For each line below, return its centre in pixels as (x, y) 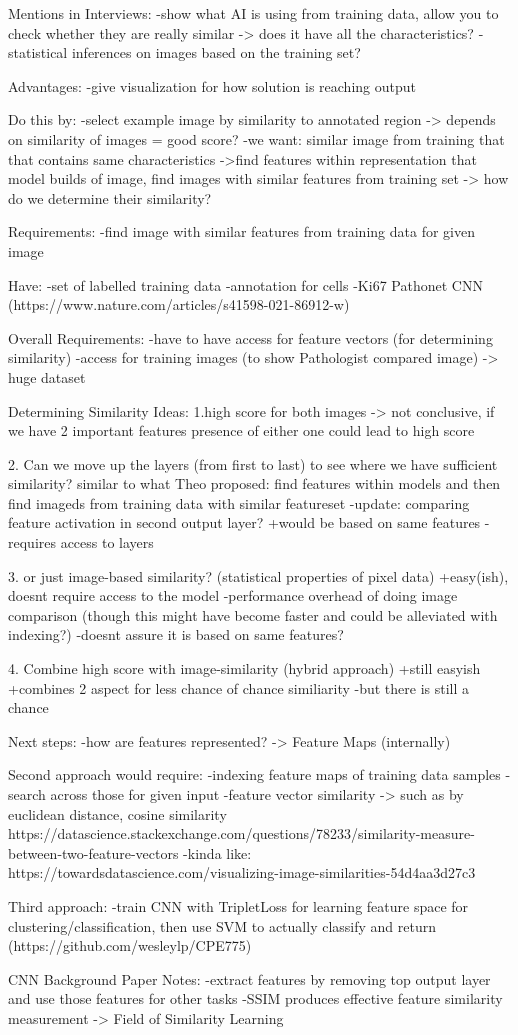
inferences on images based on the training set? (216, 52)
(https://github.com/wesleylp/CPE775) (130, 945)
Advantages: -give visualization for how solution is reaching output (212, 85)
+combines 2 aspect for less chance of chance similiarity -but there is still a (239, 687)
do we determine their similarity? (110, 197)
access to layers (107, 542)
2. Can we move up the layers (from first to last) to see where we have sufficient (253, 463)
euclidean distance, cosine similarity (117, 813)
